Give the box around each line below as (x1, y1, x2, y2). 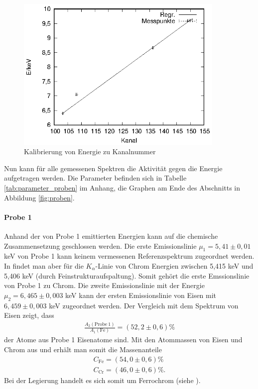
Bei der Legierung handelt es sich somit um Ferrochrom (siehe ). (4, 375, 201, 385)
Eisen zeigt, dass (4, 310, 54, 320)
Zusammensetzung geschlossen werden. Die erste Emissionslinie (4, 240, 197, 251)
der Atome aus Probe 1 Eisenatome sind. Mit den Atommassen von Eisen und (4, 334, 243, 345)
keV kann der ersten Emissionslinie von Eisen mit (65, 290, 217, 300)
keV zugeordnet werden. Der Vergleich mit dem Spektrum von (49, 300, 239, 310)
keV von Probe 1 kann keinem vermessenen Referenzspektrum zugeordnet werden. (4, 251, 255, 261)
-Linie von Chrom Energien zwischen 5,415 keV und (95, 260, 254, 271)
